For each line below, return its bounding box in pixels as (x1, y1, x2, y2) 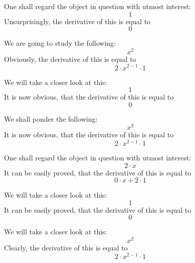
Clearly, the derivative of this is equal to (4, 242, 128, 253)
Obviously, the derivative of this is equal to (4, 53, 136, 64)
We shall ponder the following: (4, 113, 98, 124)
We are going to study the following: (4, 38, 116, 48)
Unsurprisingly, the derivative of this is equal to (4, 16, 151, 26)
